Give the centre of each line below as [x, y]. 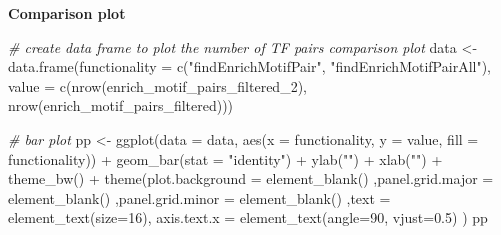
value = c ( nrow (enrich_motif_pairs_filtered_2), [157, 85]
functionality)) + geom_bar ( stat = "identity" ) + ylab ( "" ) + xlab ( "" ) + [225, 158]
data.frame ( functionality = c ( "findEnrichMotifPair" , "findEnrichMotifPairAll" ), [249, 66]
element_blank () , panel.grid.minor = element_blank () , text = [199, 197]
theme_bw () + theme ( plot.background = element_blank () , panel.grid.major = [251, 178]
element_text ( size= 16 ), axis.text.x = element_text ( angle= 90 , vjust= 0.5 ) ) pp [248, 217]
